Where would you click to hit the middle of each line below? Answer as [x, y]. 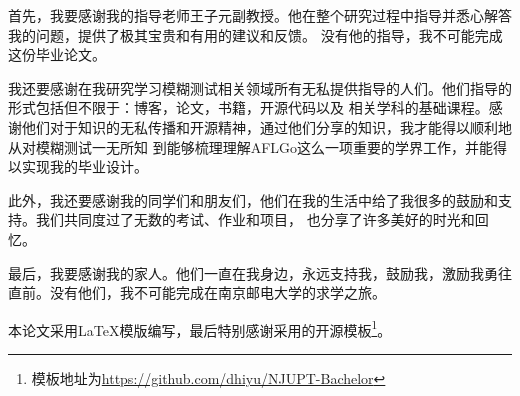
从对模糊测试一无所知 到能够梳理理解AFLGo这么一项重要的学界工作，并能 [251, 146]
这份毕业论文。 [57, 54]
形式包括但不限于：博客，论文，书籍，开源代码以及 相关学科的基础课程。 [248, 107]
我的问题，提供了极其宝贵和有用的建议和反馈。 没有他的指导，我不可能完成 [255, 34]
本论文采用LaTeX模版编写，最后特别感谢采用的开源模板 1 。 [200, 328]
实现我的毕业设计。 [84, 166]
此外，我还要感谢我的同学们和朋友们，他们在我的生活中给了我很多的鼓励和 [253, 199]
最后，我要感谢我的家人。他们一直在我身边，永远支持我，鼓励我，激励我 [246, 272]
